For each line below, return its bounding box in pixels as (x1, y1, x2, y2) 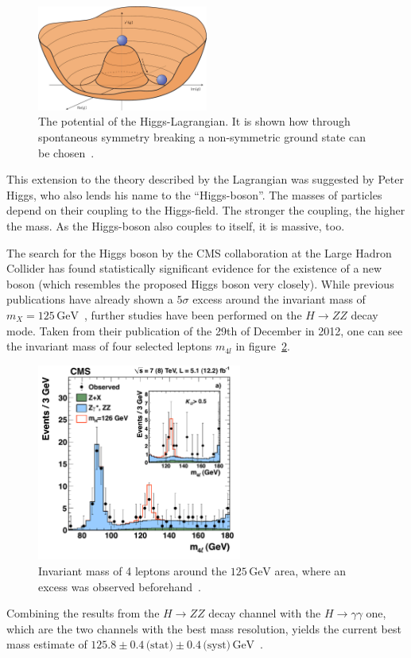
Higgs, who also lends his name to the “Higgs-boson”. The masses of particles (6, 186, 382, 203)
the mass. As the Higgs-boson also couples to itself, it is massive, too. (6, 218, 345, 234)
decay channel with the (208, 605, 321, 621)
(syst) (203, 640, 231, 652)
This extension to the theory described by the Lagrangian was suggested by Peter (6, 171, 404, 188)
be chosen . (38, 144, 95, 161)
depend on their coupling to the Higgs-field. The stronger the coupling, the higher (6, 202, 405, 219)
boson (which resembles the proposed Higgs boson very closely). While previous (6, 275, 394, 292)
